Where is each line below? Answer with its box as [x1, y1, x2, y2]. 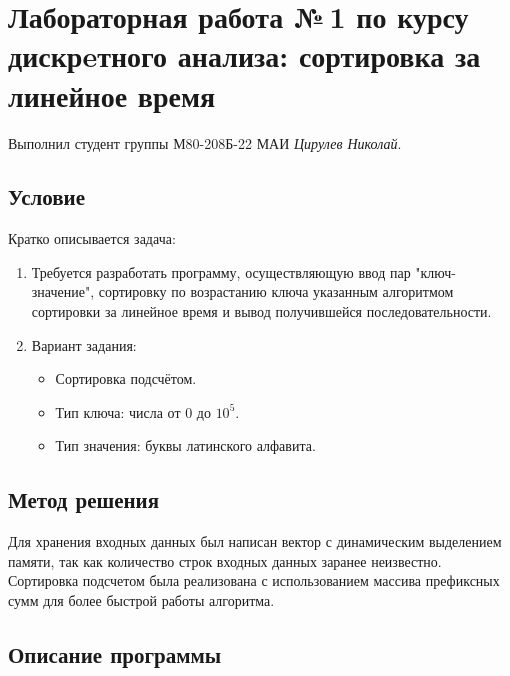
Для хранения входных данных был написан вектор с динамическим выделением [8, 531, 502, 552]
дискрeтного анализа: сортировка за [8, 35, 481, 76]
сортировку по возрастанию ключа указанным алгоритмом [98, 281, 454, 302]
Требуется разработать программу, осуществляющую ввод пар [31, 261, 411, 282]
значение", [31, 281, 95, 302]
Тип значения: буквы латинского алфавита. [55, 435, 316, 456]
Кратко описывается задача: [8, 228, 176, 249]
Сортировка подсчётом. [55, 368, 197, 389]
